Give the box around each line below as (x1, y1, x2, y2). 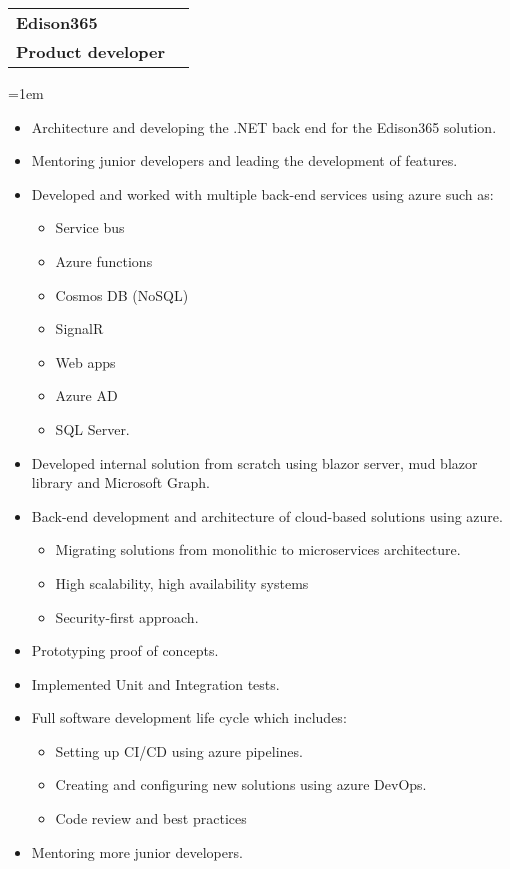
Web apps (55, 351, 116, 372)
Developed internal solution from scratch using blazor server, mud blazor (31, 452, 478, 473)
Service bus (55, 217, 125, 238)
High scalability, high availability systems (55, 572, 309, 593)
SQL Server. (55, 418, 130, 439)
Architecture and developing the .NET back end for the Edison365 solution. (31, 116, 497, 137)
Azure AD (55, 385, 118, 406)
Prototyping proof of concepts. (31, 640, 219, 661)
